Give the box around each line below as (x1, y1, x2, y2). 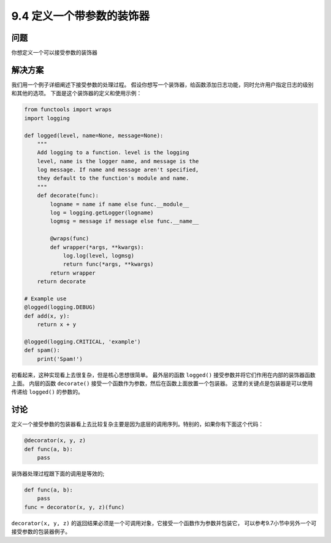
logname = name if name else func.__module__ (50, 200, 189, 208)
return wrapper (50, 269, 96, 276)
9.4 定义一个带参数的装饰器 (11, 9, 150, 23)
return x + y (37, 321, 77, 328)
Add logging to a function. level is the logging (37, 149, 189, 156)
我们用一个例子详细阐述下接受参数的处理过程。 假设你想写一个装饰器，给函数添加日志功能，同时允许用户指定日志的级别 (11, 80, 314, 88)
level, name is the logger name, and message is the (37, 157, 199, 165)
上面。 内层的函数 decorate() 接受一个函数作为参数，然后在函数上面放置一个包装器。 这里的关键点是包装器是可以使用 (11, 380, 313, 387)
